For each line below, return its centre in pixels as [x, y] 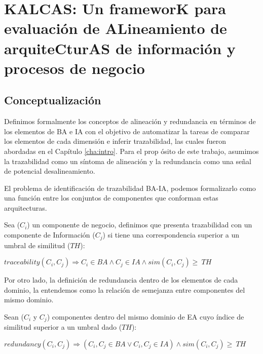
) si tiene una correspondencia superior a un [171, 235]
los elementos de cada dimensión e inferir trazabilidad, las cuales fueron [115, 141]
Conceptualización [53, 100]
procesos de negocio [74, 68]
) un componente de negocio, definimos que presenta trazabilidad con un [140, 225]
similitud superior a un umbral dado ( [63, 327]
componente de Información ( [50, 235]
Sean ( [14, 316]
